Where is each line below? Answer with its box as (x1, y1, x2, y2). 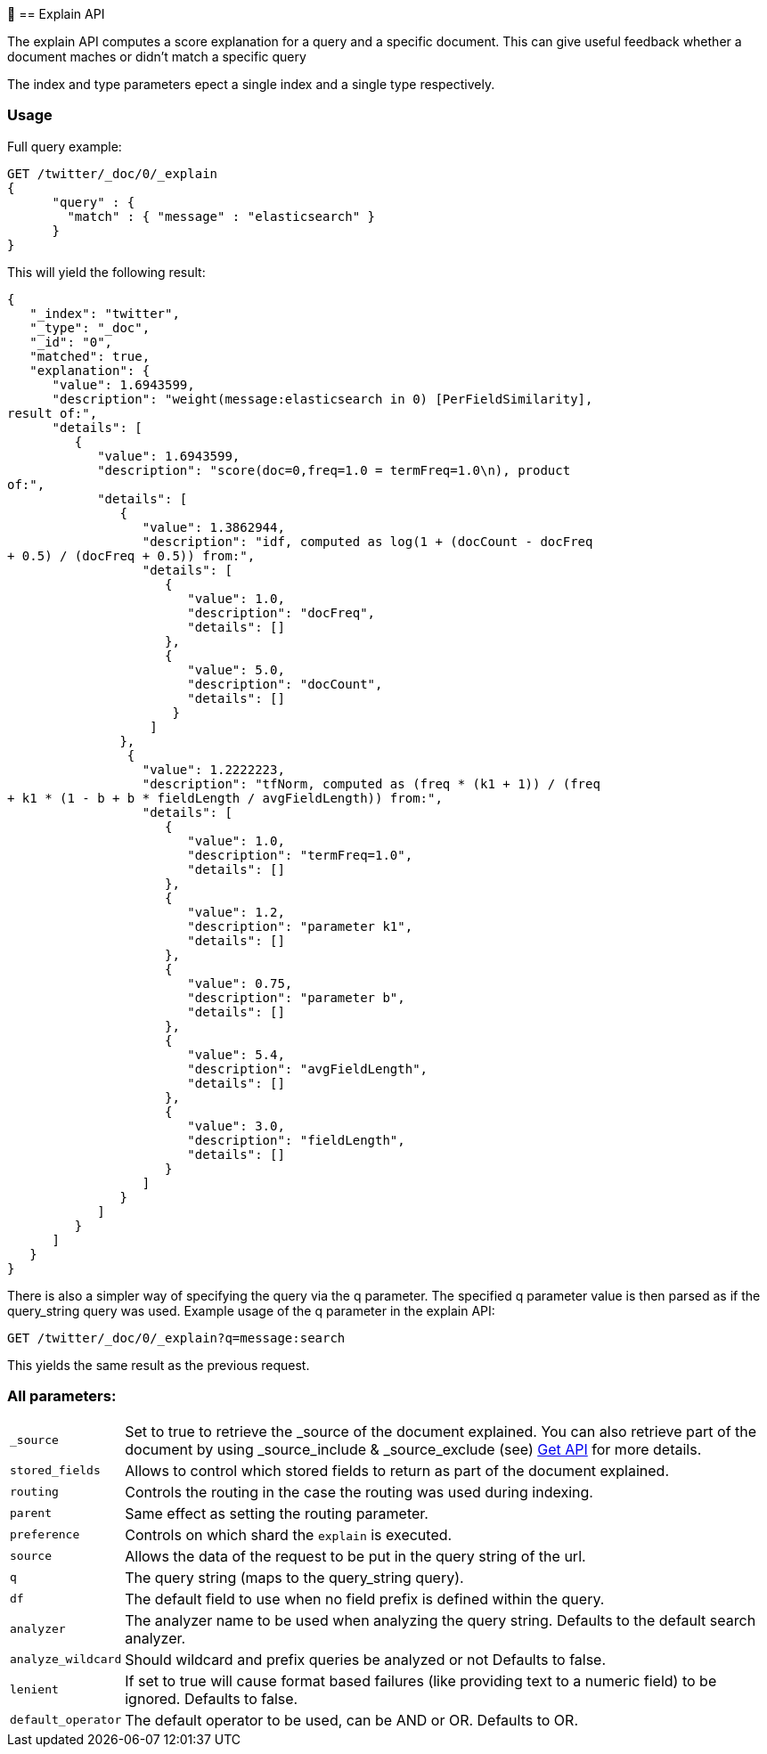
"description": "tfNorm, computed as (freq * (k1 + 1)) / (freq (142, 776, 600, 791)
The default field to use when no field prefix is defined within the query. (125, 1589, 605, 1608)
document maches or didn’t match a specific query (7, 49, 306, 64)
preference (10, 1528, 80, 1541)
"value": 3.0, (187, 1118, 285, 1133)
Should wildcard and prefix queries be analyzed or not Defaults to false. (125, 1650, 607, 1668)
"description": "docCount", (187, 676, 383, 691)
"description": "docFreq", (187, 605, 376, 620)
